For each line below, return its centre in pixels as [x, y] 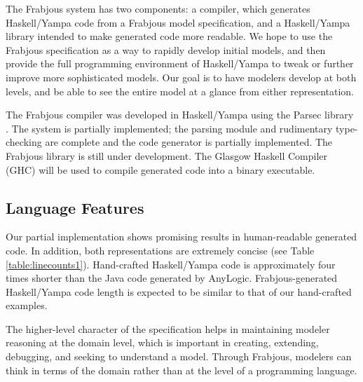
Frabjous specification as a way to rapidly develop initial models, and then [166, 49]
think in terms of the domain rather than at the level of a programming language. [181, 370]
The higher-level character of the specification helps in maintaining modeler [168, 328]
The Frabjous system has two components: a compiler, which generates [158, 8]
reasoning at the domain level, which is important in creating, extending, [162, 342]
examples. [27, 305]
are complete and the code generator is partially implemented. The [189, 142]
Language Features [75, 207]
